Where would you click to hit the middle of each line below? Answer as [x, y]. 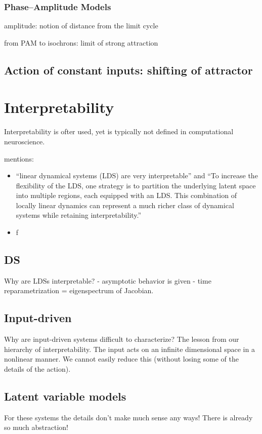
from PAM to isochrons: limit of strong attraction [81, 42]
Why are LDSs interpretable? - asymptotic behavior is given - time [108, 280]
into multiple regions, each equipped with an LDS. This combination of [126, 195]
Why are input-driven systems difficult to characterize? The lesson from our [122, 339]
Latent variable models [65, 396]
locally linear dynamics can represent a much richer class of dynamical [125, 205]
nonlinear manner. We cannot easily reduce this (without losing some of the [121, 359]
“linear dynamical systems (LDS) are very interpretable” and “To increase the [137, 175]
